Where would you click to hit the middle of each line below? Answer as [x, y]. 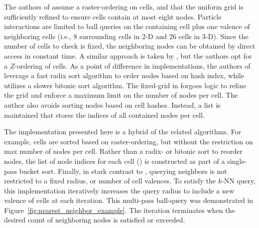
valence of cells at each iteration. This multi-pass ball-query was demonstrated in [129, 200]
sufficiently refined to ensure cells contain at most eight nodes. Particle [113, 16]
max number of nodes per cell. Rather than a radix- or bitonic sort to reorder [123, 151]
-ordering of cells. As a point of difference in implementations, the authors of [133, 65]
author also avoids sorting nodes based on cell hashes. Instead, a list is [112, 104]
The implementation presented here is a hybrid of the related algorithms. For [123, 132]
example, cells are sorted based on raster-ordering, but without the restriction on [128, 141]
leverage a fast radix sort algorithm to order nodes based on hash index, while [124, 75]
